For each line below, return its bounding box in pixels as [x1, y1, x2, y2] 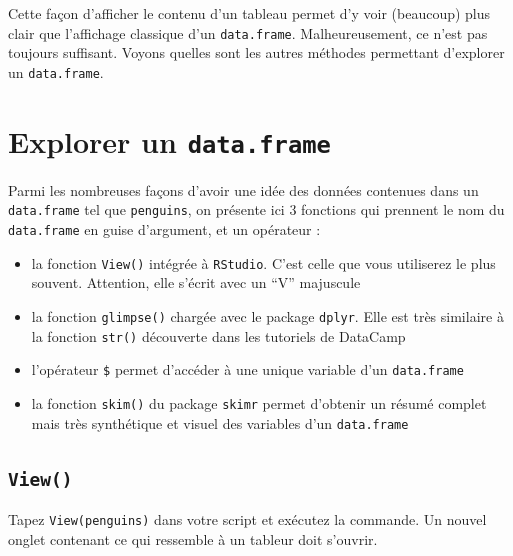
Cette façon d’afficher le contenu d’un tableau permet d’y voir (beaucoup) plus [8, 3, 491, 23]
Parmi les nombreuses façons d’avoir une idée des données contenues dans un [8, 179, 479, 200]
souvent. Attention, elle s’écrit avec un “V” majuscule [31, 272, 361, 293]
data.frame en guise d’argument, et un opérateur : [8, 219, 321, 239]
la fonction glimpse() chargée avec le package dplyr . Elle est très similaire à [31, 305, 504, 326]
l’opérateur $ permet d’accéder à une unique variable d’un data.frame [31, 359, 464, 380]
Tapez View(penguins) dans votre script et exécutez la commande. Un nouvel [8, 508, 487, 529]
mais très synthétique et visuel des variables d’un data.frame [31, 412, 409, 433]
